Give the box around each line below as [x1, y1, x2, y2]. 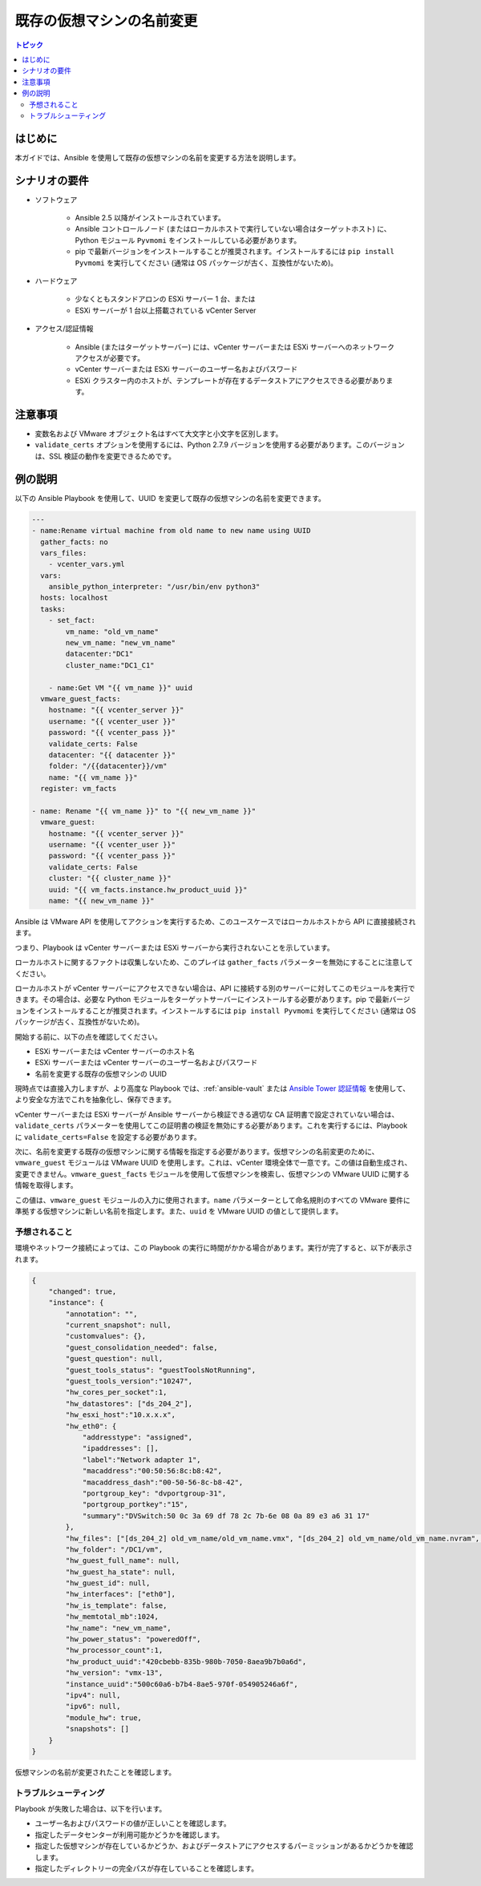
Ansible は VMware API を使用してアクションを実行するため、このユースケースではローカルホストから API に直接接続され [14, 917, 416, 927]
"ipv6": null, [65, 1702, 121, 1711]
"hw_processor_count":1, [65, 1646, 164, 1655]
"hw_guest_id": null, [65, 1579, 151, 1588]
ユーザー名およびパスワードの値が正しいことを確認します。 [34, 1819, 232, 1828]
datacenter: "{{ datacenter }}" [48, 750, 176, 759]
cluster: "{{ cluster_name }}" [48, 874, 172, 883]
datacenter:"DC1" [65, 649, 134, 659]
